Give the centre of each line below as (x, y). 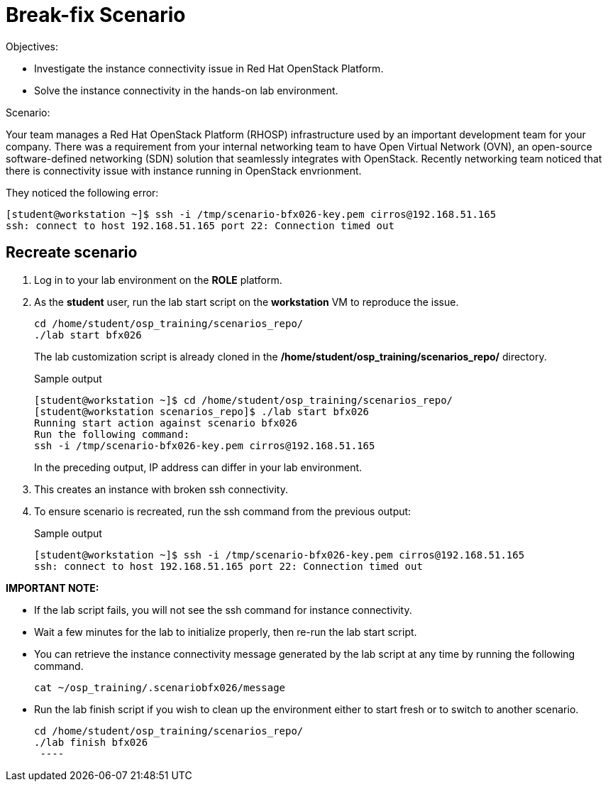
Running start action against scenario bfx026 (166, 423)
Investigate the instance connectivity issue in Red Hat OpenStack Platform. (209, 68)
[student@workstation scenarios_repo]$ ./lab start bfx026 (202, 411)
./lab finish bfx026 (91, 742)
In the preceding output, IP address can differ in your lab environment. (198, 467)
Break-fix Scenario (96, 15)
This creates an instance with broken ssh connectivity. (161, 489)
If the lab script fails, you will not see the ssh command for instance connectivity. (223, 610)
